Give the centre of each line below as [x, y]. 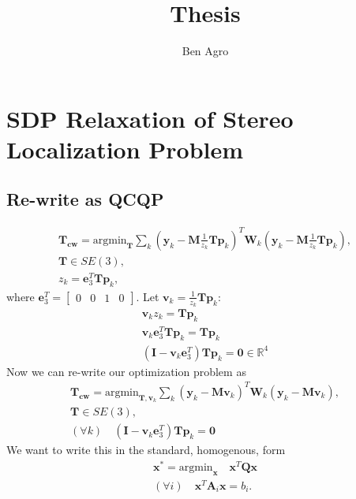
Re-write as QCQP [85, 199]
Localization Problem [125, 149]
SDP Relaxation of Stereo [150, 118]
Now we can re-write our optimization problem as [126, 371]
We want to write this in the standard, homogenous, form [146, 450]
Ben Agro [205, 51]
